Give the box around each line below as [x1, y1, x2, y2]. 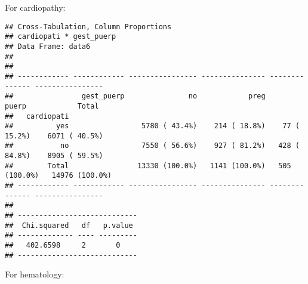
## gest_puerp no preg [5, 92, 266, 101]
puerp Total [5, 101, 99, 110]
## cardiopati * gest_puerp [5, 32, 116, 41]
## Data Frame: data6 [5, 42, 91, 51]
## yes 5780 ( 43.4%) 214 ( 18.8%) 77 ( [5, 122, 300, 131]
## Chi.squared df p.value [5, 221, 133, 230]
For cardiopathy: [5, 1, 66, 13]
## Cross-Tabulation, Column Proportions [5, 22, 172, 31]
